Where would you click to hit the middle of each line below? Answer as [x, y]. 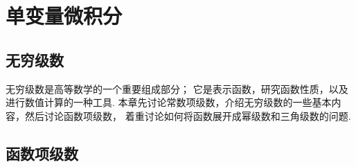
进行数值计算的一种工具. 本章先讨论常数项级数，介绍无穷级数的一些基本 [169, 102]
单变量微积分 [64, 16]
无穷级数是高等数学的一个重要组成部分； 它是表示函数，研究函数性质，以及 [177, 88]
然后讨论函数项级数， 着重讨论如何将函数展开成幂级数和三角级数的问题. [188, 115]
